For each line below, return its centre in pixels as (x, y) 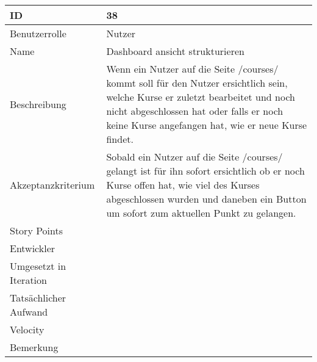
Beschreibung (38, 104)
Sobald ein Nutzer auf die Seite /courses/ (194, 157)
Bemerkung (34, 347)
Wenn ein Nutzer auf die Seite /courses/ (192, 69)
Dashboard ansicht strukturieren (175, 51)
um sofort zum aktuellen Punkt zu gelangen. (201, 213)
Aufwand (29, 312)
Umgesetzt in (38, 266)
